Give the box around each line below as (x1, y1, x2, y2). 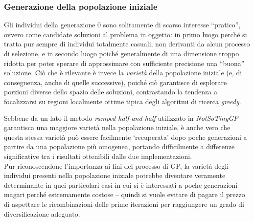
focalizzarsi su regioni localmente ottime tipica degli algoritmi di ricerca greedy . (4, 96, 241, 106)
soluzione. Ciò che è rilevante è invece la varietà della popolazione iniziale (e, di (4, 67, 242, 78)
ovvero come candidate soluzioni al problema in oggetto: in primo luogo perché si (4, 29, 247, 39)
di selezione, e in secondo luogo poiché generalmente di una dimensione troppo (4, 48, 239, 58)
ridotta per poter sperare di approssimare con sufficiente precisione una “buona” (4, 58, 245, 68)
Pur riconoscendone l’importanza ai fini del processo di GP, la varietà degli (4, 160, 229, 171)
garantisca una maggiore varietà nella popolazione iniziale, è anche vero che (4, 122, 231, 133)
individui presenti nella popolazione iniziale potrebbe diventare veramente (4, 170, 226, 180)
